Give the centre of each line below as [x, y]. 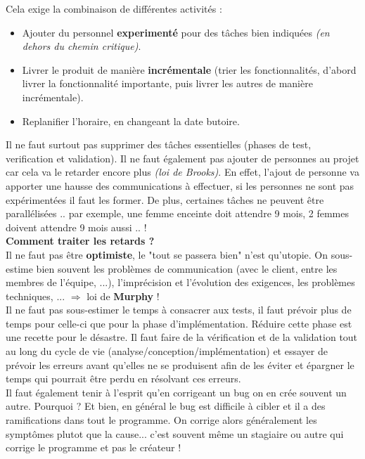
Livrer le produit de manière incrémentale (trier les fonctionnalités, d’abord [189, 69]
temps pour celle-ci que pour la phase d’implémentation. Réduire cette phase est [179, 323]
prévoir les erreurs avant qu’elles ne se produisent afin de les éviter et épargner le [180, 364]
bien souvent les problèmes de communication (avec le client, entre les [187, 268]
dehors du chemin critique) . [82, 46]
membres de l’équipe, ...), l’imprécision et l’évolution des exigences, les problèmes [180, 282]
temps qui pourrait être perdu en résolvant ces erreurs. [123, 379]
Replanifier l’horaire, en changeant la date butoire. [131, 121]
